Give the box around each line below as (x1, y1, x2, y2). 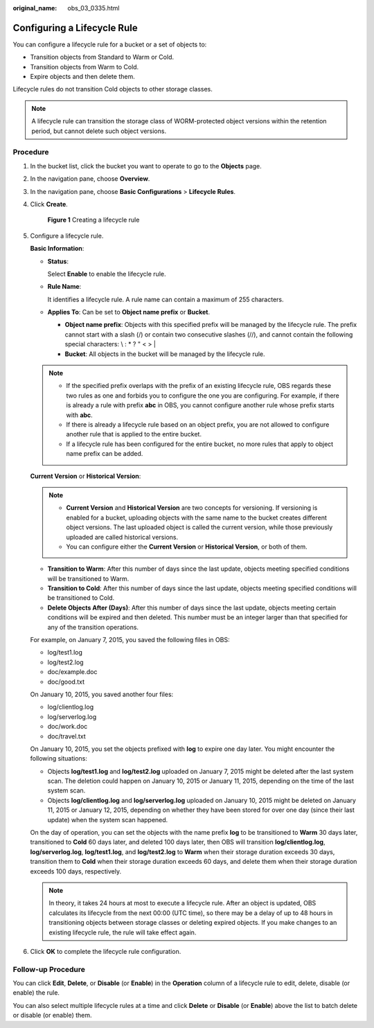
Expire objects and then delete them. (30, 73, 135, 81)
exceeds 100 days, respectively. (30, 867, 121, 876)
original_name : (12, 4, 57, 12)
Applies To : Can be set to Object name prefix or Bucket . (47, 308, 211, 317)
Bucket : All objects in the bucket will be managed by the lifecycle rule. (64, 350, 266, 358)
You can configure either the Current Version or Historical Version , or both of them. (66, 542, 308, 551)
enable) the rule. (12, 989, 60, 997)
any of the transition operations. (47, 623, 139, 631)
